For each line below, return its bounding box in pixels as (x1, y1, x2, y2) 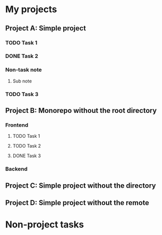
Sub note (12, 78, 32, 84)
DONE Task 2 (5, 52, 38, 60)
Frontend (5, 121, 29, 128)
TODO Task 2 (12, 143, 41, 149)
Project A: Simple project (5, 24, 86, 33)
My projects (5, 4, 57, 15)
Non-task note (5, 66, 42, 73)
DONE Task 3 (12, 153, 41, 159)
